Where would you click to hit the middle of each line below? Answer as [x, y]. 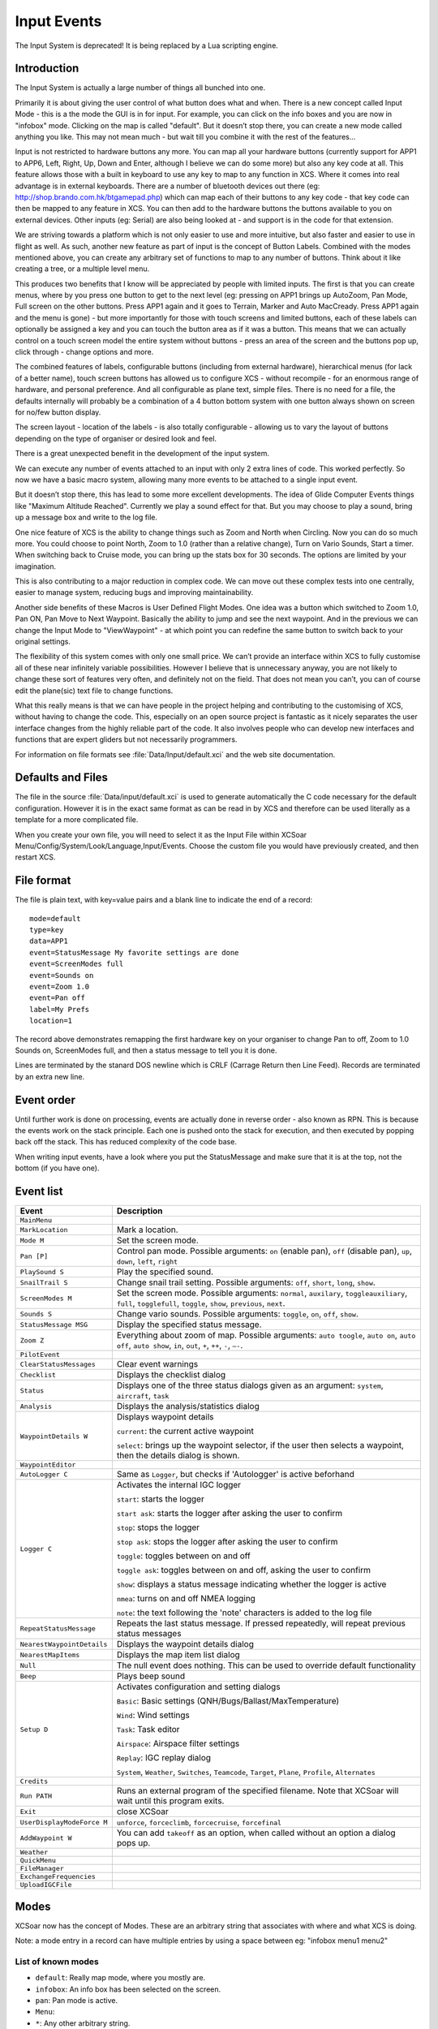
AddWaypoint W [46, 1838]
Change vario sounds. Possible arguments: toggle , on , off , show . [237, 1314]
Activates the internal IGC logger [179, 1485]
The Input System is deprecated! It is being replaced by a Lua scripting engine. [147, 45]
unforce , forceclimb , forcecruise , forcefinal [199, 1822]
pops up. [133, 1843]
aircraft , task [143, 1396]
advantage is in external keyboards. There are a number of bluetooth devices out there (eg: [167, 186]
